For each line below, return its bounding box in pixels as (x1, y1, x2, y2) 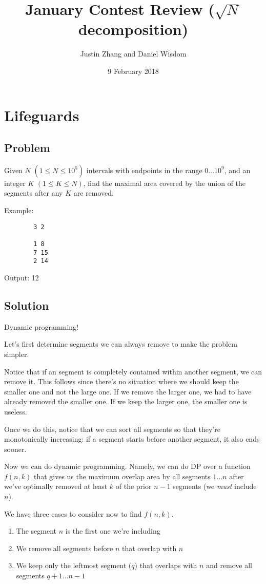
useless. (4, 406, 27, 417)
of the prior (115, 481, 152, 492)
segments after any (4, 187, 63, 198)
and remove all (206, 560, 253, 571)
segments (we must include (173, 481, 257, 492)
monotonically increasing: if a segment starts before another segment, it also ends (4, 434, 260, 444)
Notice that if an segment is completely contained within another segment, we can (4, 366, 262, 376)
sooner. (4, 443, 27, 454)
